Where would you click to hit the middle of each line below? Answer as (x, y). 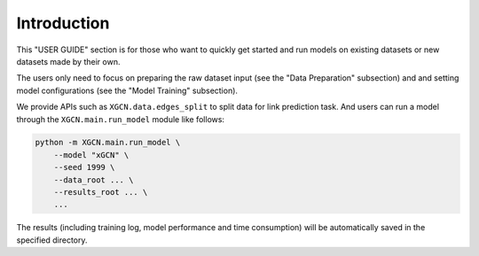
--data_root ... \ (94, 180)
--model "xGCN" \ (91, 155)
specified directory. (52, 240)
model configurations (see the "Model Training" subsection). (127, 90)
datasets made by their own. (68, 61)
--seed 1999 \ (84, 167)
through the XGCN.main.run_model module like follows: (121, 119)
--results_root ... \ (101, 192)
